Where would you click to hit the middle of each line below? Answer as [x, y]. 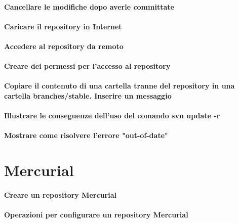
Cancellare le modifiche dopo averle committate [89, 6]
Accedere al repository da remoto [64, 46]
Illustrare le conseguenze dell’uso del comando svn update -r [112, 116]
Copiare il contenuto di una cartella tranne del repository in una [119, 86]
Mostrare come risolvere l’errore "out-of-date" [86, 135]
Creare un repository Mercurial [60, 194]
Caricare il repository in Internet [63, 26]
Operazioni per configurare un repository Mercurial [96, 215]
